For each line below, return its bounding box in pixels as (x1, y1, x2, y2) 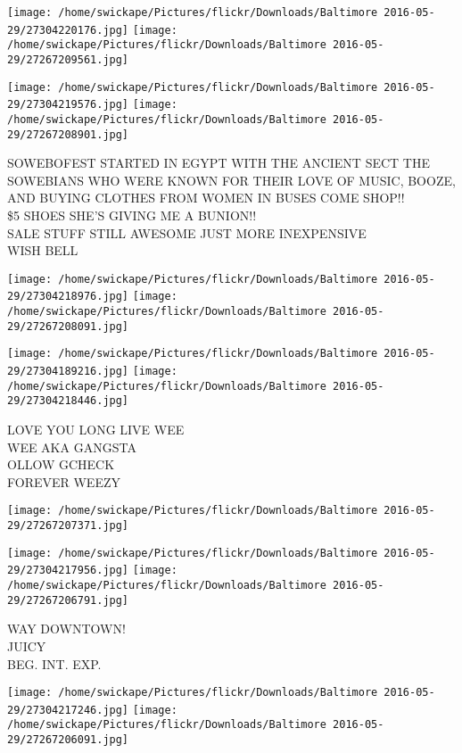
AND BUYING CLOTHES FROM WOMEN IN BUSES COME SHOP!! (7, 188, 405, 207)
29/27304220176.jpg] (7, 23, 129, 37)
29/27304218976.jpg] (7, 290, 129, 303)
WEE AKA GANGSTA (7, 437, 136, 456)
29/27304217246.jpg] (7, 703, 129, 716)
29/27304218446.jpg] (7, 394, 129, 408)
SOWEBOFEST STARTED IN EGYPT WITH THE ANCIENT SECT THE (7, 153, 430, 172)
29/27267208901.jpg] (7, 128, 129, 141)
